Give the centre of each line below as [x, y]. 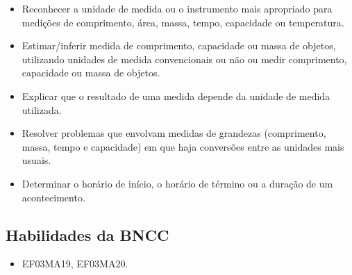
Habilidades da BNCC [87, 234]
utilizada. [42, 109]
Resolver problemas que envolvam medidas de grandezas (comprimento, [174, 133]
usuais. [36, 160]
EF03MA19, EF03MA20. [75, 264]
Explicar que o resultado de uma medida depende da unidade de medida [176, 95]
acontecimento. [53, 197]
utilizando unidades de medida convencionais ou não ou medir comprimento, [184, 59]
